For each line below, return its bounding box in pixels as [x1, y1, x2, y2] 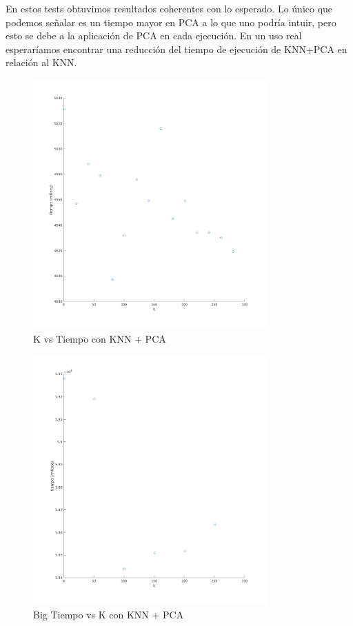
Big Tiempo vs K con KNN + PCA [33, 607, 184, 622]
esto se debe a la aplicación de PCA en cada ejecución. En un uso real [6, 28, 302, 43]
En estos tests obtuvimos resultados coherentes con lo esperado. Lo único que [6, 1, 333, 15]
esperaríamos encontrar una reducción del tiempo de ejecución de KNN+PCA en [6, 41, 347, 56]
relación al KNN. [6, 55, 77, 70]
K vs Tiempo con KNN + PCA [33, 331, 166, 345]
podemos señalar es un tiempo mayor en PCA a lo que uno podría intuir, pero [6, 14, 336, 29]
